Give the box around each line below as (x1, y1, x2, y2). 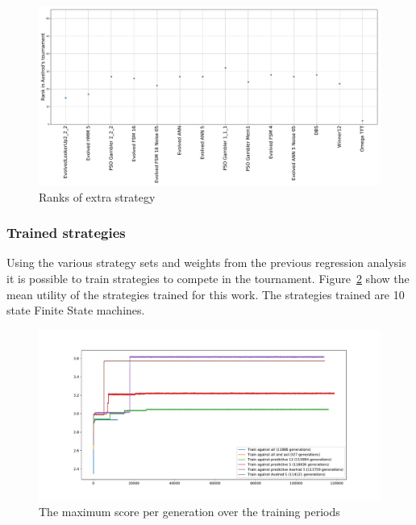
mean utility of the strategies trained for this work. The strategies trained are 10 (6, 285, 405, 302)
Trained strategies (6, 223, 126, 243)
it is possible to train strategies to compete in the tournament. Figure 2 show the (6, 269, 410, 286)
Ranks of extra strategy (39, 188, 156, 205)
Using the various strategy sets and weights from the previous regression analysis (6, 254, 406, 271)
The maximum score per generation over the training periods (39, 503, 340, 520)
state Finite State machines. (6, 302, 145, 319)
